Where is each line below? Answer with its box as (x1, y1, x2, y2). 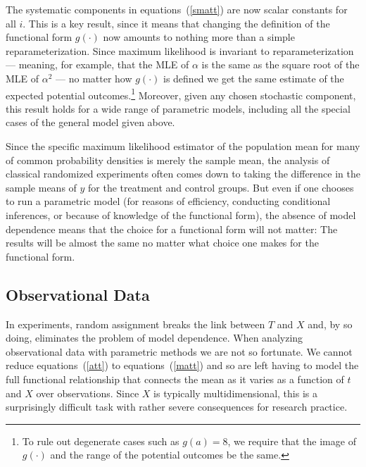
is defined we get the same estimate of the (163, 70, 344, 85)
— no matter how (56, 70, 132, 85)
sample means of (6, 180, 77, 194)
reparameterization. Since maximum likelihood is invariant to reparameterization (6, 43, 354, 58)
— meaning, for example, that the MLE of (6, 57, 189, 72)
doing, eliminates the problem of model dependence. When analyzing (6, 330, 303, 345)
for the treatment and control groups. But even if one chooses (88, 180, 354, 194)
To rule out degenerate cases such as (22, 433, 179, 448)
